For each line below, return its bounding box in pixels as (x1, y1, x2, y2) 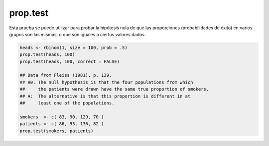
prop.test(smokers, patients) (19, 128, 94, 134)
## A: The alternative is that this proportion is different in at (19, 93, 191, 99)
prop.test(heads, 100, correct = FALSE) (19, 58, 120, 64)
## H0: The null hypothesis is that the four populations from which (19, 79, 193, 85)
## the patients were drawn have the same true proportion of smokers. (19, 87, 209, 92)
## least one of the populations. (19, 100, 115, 106)
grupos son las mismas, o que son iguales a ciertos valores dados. (9, 31, 146, 37)
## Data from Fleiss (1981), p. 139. (19, 72, 112, 78)
